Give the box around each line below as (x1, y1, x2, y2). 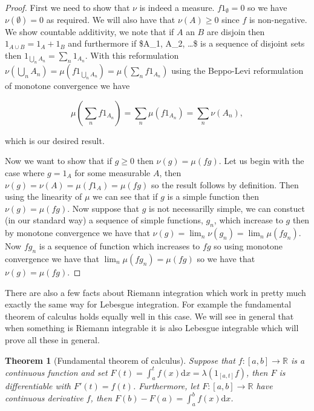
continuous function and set (5, 366, 108, 378)
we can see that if (93, 190, 158, 203)
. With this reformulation (85, 48, 179, 61)
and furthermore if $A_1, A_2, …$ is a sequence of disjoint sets (68, 37, 305, 50)
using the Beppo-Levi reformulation (171, 64, 304, 77)
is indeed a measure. (139, 1, 215, 13)
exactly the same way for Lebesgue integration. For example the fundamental (5, 298, 292, 311)
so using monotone (214, 240, 283, 252)
